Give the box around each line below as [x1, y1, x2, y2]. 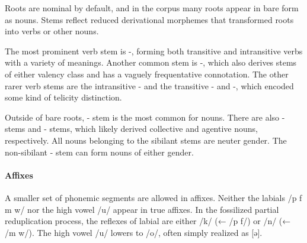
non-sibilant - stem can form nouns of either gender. [5, 145, 194, 158]
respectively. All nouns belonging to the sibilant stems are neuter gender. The [5, 134, 287, 146]
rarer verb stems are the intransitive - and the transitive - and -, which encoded [5, 79, 294, 92]
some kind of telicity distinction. [5, 91, 122, 103]
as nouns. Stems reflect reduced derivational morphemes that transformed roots [5, 13, 294, 25]
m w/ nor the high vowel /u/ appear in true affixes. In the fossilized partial [5, 203, 279, 215]
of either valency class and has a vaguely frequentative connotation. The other [5, 67, 289, 80]
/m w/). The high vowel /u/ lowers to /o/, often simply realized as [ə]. [5, 226, 263, 238]
